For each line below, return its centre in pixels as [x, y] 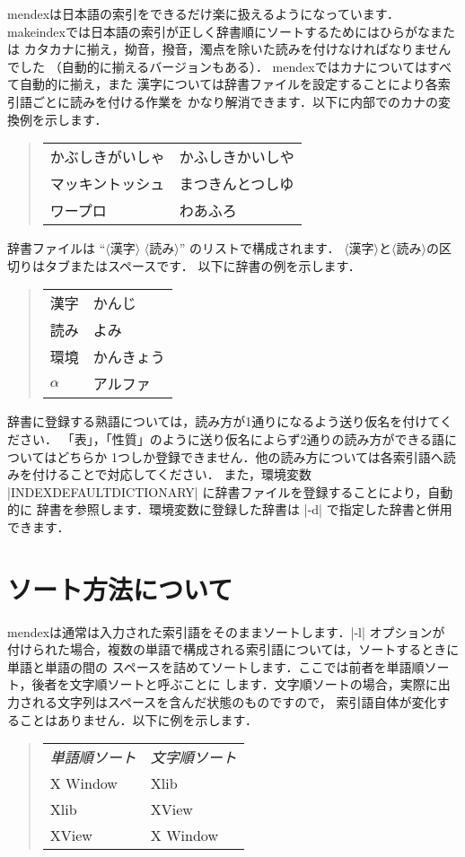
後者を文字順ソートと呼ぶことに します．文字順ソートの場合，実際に [235, 684]
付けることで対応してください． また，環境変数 [172, 474]
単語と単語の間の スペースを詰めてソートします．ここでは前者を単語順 [216, 666]
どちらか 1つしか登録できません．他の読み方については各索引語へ [250, 456]
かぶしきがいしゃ [107, 157]
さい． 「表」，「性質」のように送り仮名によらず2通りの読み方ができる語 [232, 438]
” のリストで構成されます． [259, 248]
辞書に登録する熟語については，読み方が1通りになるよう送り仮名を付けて [224, 421]
